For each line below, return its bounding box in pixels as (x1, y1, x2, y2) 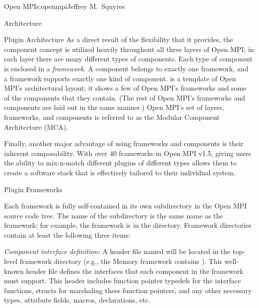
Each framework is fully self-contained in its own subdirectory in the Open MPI (4, 201, 247, 211)
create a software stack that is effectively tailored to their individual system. (4, 167, 236, 177)
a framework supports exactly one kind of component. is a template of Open (4, 73, 236, 83)
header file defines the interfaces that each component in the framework (26, 265, 244, 276)
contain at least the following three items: (4, 229, 130, 240)
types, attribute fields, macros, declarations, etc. (4, 295, 150, 305)
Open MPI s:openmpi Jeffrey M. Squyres (4, 1, 125, 11)
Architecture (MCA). (4, 121, 68, 132)
